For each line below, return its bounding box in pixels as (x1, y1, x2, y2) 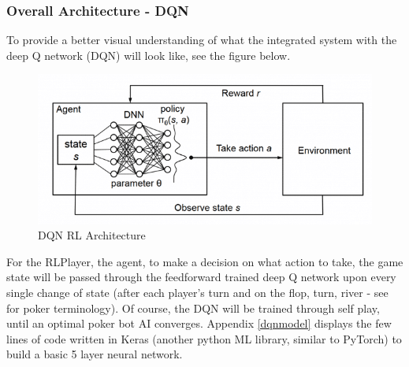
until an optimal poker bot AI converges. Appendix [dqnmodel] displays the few (6, 315, 392, 332)
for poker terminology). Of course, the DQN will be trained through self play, (6, 299, 380, 316)
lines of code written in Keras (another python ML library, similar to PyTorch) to (6, 330, 402, 347)
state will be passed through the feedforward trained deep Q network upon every (6, 269, 396, 285)
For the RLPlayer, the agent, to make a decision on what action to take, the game (6, 253, 403, 269)
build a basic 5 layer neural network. (6, 346, 183, 362)
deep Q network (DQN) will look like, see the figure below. (6, 46, 291, 63)
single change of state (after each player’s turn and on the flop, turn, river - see (6, 284, 389, 300)
